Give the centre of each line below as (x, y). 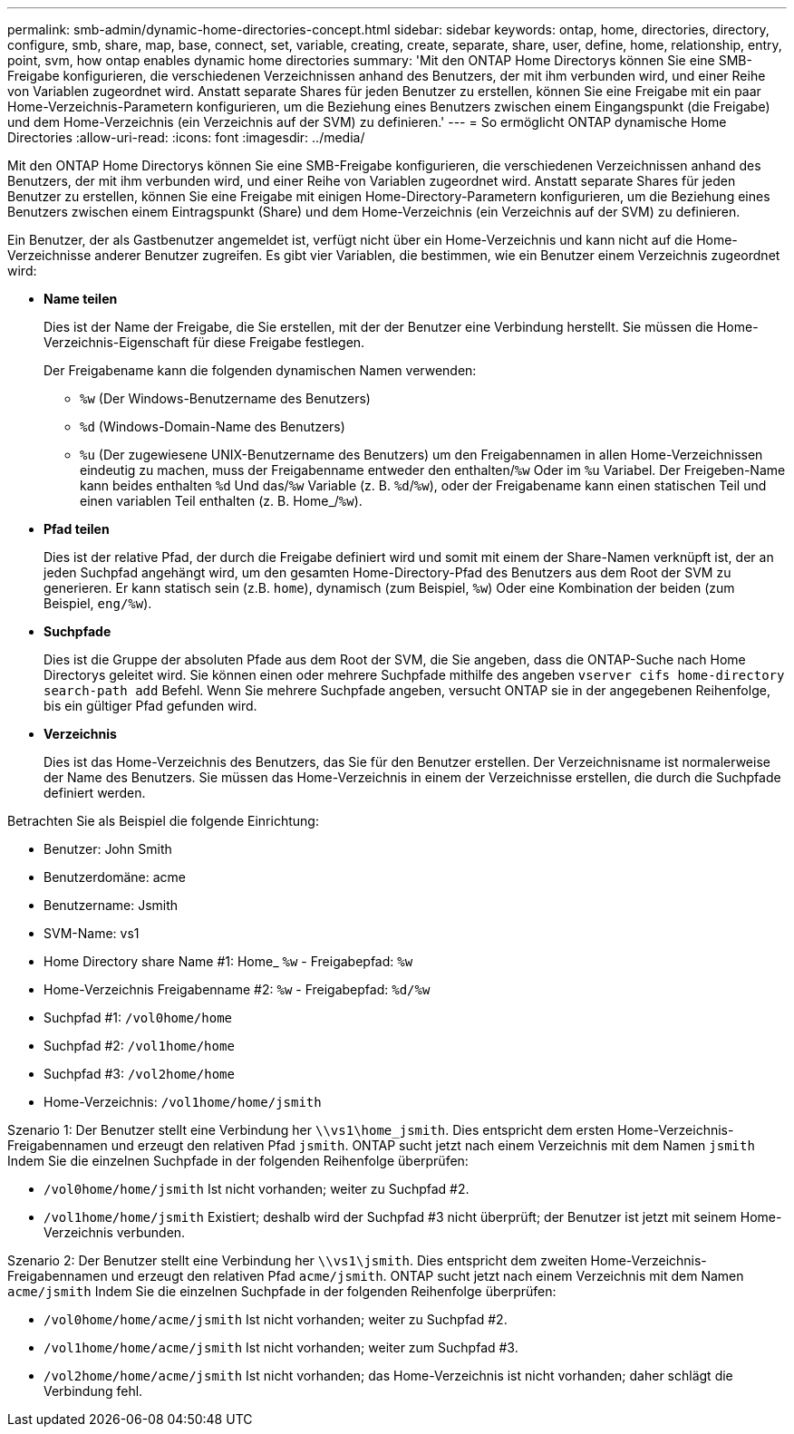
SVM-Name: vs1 (92, 933)
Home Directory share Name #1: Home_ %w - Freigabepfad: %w (228, 961)
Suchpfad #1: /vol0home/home (138, 1017)
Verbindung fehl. (93, 1391)
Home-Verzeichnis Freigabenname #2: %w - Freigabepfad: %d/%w (237, 989)
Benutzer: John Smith (108, 849)
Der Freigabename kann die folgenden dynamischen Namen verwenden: (260, 370)
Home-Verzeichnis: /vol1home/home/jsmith (183, 1102)
